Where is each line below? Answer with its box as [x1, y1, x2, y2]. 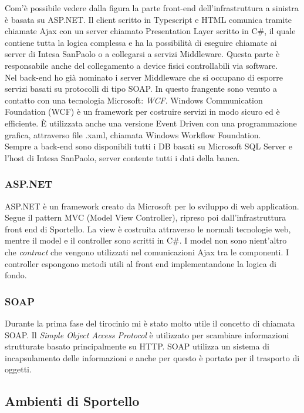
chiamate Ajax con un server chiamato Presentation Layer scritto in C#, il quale [5, 25, 296, 37]
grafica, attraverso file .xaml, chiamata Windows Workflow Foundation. [5, 128, 261, 141]
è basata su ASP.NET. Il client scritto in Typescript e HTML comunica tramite [5, 13, 292, 25]
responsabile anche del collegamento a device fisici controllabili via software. [5, 59, 278, 71]
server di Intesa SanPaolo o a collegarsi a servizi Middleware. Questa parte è [5, 48, 280, 60]
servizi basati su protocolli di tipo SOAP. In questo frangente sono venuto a [5, 82, 277, 95]
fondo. [5, 269, 27, 281]
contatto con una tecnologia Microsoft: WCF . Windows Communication [5, 94, 263, 106]
